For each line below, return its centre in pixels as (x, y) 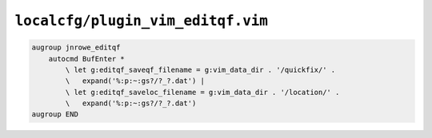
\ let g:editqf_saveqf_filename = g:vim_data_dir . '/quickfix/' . (200, 69)
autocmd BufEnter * (87, 59)
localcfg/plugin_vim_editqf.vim (141, 21)
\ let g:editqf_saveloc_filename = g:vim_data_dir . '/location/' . (202, 92)
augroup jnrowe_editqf (76, 47)
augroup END (55, 114)
